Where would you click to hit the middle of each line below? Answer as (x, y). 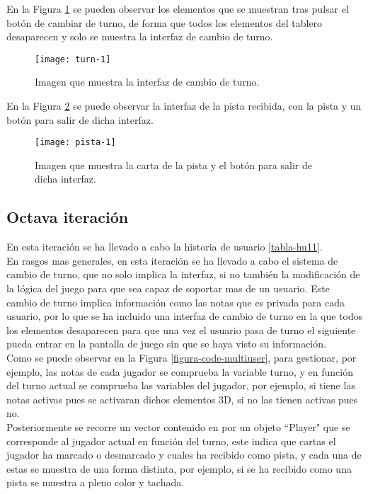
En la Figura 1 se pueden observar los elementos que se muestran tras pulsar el (178, 8)
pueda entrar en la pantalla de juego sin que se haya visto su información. (166, 344)
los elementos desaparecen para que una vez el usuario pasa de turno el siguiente (181, 329)
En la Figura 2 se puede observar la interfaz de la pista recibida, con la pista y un (184, 106)
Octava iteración (68, 217)
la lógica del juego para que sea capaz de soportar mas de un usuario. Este (168, 288)
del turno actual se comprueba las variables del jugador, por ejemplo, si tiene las (181, 385)
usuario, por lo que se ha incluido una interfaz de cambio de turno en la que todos (185, 316)
